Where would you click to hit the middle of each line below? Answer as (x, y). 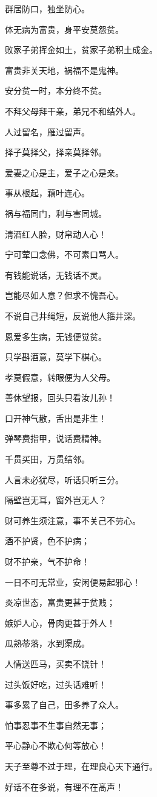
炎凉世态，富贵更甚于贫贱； (60, 602)
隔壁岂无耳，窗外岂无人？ (56, 500)
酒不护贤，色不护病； (47, 541)
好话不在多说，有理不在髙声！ (64, 786)
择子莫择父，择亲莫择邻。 (56, 152)
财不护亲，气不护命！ (47, 561)
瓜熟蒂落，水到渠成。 (47, 643)
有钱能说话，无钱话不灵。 (56, 275)
